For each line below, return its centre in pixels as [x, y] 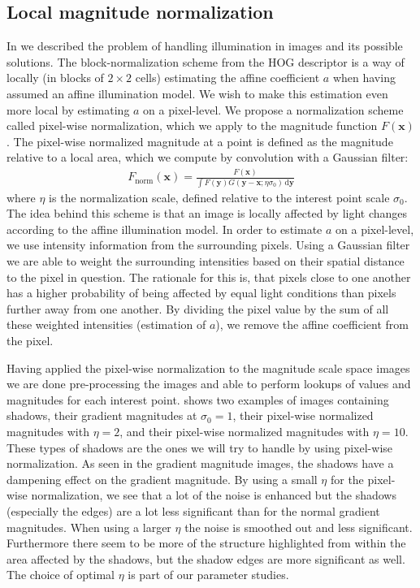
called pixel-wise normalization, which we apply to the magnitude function [192, 125]
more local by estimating [68, 109]
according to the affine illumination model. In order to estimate [165, 229]
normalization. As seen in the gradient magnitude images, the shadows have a [200, 463]
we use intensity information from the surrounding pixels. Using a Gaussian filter [208, 245]
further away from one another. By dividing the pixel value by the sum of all [198, 308]
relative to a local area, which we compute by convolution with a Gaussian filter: [208, 157]
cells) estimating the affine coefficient [227, 78]
